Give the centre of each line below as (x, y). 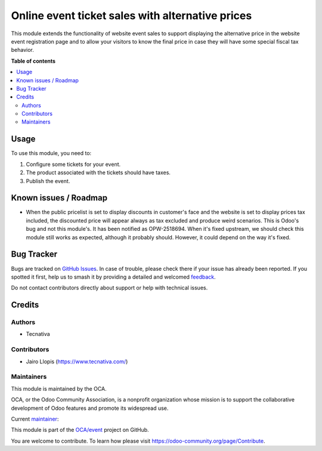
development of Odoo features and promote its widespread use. (90, 408)
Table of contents (33, 61)
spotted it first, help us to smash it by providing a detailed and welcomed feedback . (113, 277)
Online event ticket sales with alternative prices (131, 16)
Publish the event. (48, 181)
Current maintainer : (35, 419)
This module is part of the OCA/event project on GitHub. (80, 430)
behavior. (22, 50)
